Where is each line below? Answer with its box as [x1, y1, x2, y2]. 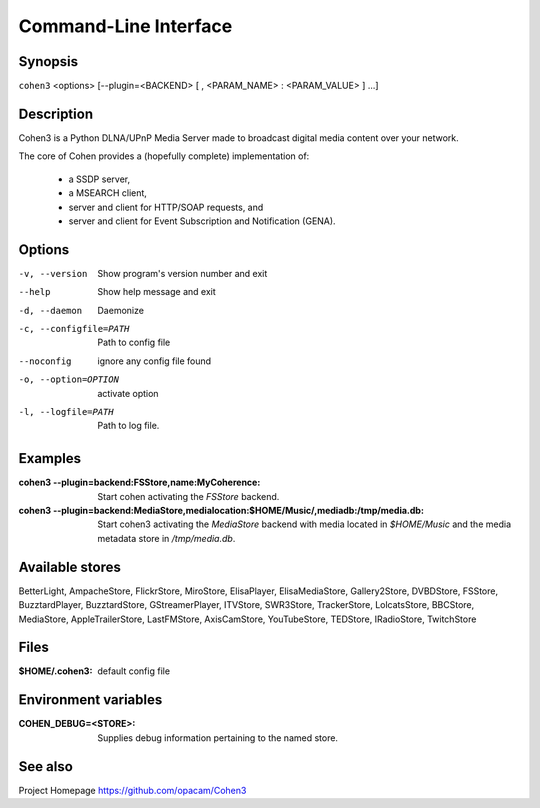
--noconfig [18, 355, 72, 367]
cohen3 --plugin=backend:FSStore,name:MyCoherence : [18, 476, 261, 489]
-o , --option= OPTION [18, 374, 120, 385]
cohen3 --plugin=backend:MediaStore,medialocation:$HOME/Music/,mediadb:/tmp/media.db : [18, 505, 425, 517]
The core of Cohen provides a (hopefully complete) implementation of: [18, 150, 310, 162]
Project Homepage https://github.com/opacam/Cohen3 [18, 784, 247, 796]
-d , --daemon [18, 305, 83, 316]
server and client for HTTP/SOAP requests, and [68, 201, 264, 213]
